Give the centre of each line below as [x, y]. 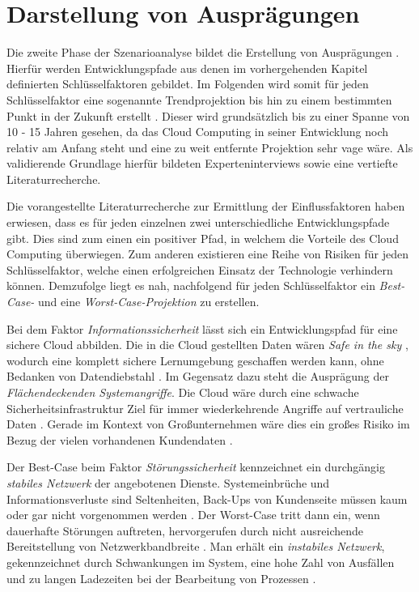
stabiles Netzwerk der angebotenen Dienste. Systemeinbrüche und [168, 482]
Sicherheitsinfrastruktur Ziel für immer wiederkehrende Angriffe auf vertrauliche [205, 408]
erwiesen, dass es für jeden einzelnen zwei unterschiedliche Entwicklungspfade [198, 222]
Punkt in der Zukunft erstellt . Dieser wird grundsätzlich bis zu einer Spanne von [208, 115]
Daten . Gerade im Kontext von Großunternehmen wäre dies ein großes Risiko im [208, 424]
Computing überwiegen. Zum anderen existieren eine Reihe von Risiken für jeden [207, 254]
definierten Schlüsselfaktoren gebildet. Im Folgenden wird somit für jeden [188, 84]
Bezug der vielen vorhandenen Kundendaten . [120, 439]
